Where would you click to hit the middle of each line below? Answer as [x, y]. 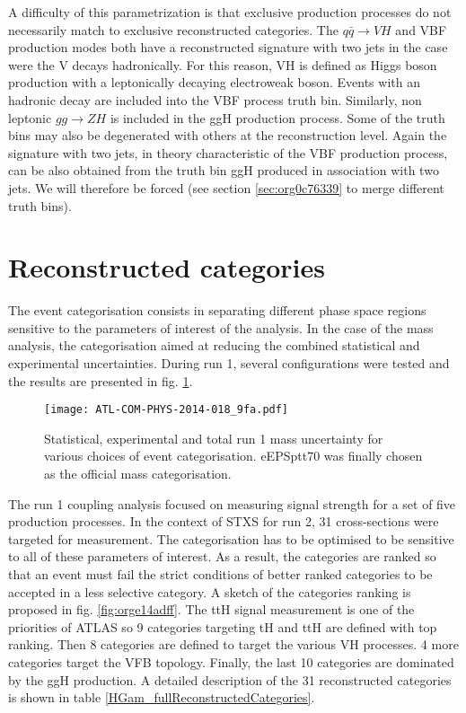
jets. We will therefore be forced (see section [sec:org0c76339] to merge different [226, 187]
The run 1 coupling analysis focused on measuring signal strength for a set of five [232, 503]
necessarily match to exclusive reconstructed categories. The [173, 29]
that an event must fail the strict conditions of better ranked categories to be [220, 574]
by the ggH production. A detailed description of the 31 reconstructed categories [230, 679]
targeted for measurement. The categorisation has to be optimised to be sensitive [231, 538]
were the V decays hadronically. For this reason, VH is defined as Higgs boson [223, 64]
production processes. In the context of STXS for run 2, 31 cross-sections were [224, 521]
